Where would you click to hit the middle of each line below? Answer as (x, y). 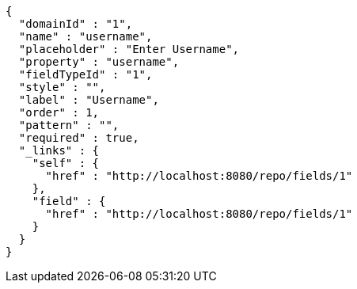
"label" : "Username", (89, 100)
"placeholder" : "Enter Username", (129, 49)
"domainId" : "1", (76, 24)
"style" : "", (62, 87)
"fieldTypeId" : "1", (85, 74)
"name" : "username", (85, 36)
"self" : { (66, 163)
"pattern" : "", (69, 125)
